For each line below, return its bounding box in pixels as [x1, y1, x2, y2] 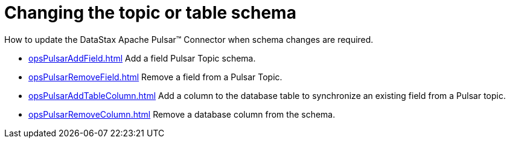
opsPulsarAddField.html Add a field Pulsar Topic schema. [28, 52, 256, 63]
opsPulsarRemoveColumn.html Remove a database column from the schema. [28, 109, 336, 119]
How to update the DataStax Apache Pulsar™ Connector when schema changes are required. [4, 34, 374, 45]
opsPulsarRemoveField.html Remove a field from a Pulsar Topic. [28, 71, 282, 82]
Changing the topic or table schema [4, 2, 296, 23]
